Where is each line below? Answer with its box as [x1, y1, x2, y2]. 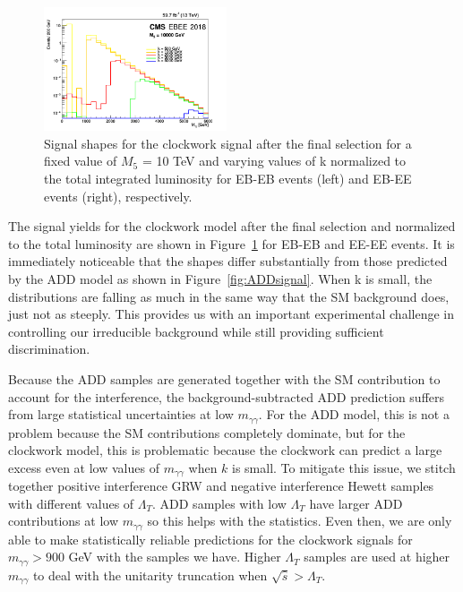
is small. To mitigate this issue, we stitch [232, 458, 456, 476]
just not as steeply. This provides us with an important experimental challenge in [8, 305, 454, 323]
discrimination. [8, 339, 90, 358]
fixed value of [44, 151, 117, 170]
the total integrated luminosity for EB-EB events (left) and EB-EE [44, 168, 412, 187]
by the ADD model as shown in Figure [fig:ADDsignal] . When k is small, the [8, 269, 433, 287]
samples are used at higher [304, 547, 450, 566]
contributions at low [8, 511, 119, 530]
